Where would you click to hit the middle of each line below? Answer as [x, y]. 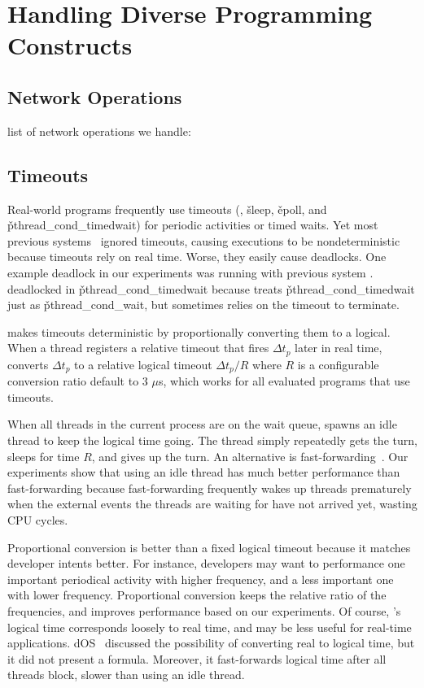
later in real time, [339, 348]
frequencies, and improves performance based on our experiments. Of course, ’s [204, 610]
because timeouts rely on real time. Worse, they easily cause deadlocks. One [197, 257]
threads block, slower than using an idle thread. [126, 675]
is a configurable [338, 364]
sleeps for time [44, 456]
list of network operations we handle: [99, 131]
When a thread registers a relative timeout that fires [138, 348]
